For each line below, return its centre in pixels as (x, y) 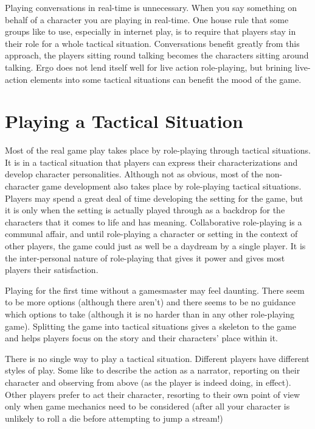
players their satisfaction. (52, 270)
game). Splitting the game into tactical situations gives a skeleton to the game (151, 326)
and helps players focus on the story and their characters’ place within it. (141, 338)
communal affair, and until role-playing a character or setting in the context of (151, 234)
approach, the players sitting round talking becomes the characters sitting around (157, 55)
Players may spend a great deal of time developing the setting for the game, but (154, 198)
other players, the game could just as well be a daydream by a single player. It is (155, 246)
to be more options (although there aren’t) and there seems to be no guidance (150, 302)
